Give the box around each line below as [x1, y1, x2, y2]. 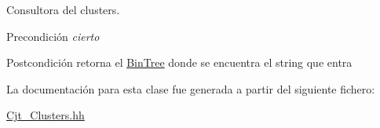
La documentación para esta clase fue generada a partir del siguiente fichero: [6, 80, 375, 97]
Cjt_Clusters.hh [6, 107, 85, 123]
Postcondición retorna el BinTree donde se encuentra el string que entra [6, 54, 353, 71]
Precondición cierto [6, 27, 100, 44]
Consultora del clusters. [6, 2, 120, 17]
